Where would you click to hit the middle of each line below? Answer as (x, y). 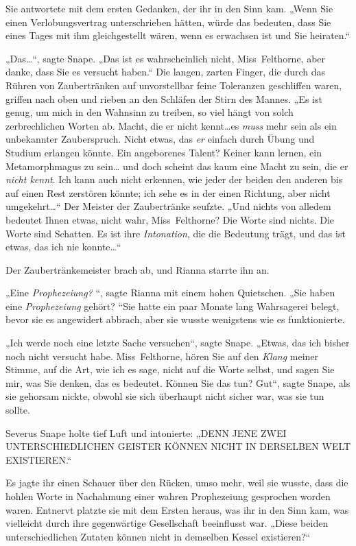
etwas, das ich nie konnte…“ (63, 247)
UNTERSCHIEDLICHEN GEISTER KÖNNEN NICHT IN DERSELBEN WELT (178, 446)
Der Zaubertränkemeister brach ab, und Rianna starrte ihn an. (138, 269)
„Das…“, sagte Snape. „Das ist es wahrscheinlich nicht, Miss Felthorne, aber (166, 58)
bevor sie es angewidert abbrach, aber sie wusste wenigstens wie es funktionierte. (175, 319)
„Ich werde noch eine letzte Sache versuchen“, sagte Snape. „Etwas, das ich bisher (178, 343)
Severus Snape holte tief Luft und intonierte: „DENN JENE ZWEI (146, 432)
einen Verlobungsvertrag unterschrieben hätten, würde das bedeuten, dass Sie (168, 22)
